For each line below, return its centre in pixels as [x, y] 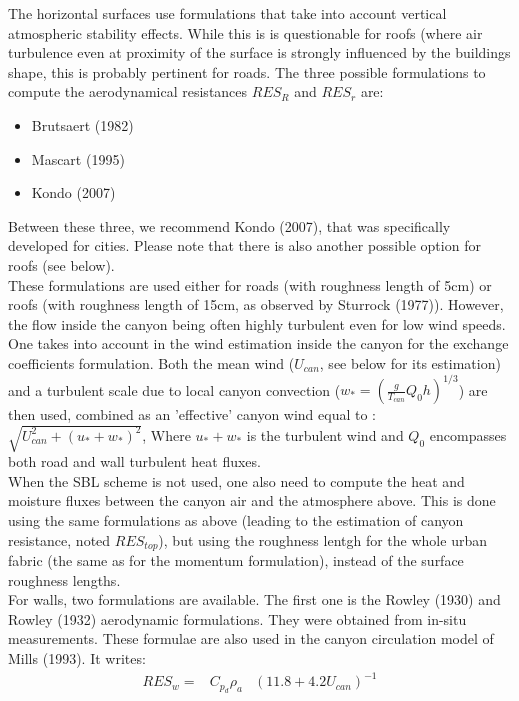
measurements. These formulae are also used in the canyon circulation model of [251, 638]
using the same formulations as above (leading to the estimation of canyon [236, 519]
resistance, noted [59, 539]
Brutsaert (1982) [82, 124]
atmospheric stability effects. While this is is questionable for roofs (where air [245, 32]
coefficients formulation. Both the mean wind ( [151, 362]
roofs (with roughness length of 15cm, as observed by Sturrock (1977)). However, [256, 304]
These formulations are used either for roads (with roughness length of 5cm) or [250, 284]
